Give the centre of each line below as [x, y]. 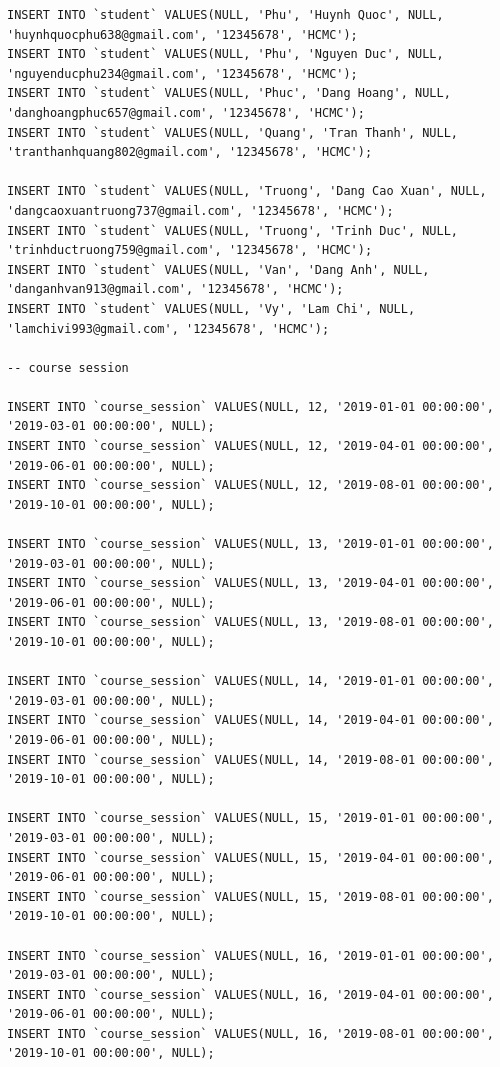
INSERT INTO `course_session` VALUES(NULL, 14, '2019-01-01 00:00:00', [250, 681]
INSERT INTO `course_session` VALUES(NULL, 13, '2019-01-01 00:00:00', [250, 544]
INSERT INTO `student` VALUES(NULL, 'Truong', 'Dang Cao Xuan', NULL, [247, 191]
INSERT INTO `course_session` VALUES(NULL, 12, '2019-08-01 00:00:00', [250, 485]
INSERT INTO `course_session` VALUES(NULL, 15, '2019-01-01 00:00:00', [250, 818]
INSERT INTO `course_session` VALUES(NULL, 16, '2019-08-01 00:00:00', [250, 1033]
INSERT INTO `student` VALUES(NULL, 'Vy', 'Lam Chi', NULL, [211, 308]
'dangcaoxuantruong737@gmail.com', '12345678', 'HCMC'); [200, 210]
